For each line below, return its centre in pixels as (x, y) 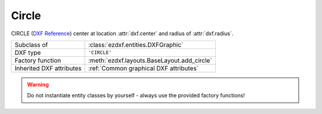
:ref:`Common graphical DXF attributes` (143, 68)
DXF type (28, 53)
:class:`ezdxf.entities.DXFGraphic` (136, 45)
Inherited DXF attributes (48, 68)
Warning (38, 84)
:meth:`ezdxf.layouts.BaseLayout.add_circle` (150, 60)
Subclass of (31, 45)
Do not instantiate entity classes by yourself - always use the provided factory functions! (136, 95)
